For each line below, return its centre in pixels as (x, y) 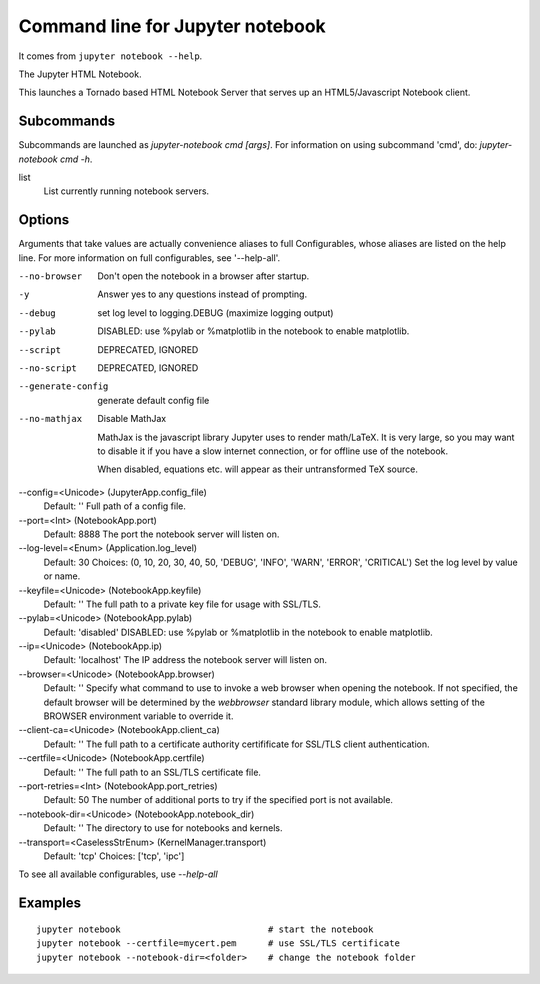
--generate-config (63, 386)
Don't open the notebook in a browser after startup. (203, 276)
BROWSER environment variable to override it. (138, 716)
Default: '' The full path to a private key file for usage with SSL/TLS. (182, 604)
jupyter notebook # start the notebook (205, 929)
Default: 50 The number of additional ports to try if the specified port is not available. (218, 800)
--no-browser (50, 276)
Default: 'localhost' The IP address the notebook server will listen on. (185, 660)
